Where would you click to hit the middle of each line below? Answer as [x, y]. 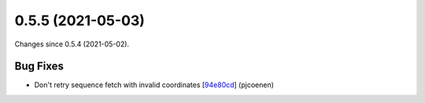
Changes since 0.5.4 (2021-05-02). [72, 44]
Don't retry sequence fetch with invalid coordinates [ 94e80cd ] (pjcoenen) [154, 85]
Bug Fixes [39, 66]
